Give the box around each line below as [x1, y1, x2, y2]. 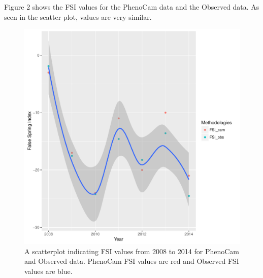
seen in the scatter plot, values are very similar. [4, 11, 152, 22]
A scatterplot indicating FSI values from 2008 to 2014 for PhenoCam [24, 246, 239, 256]
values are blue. [24, 265, 73, 276]
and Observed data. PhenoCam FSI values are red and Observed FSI [24, 256, 239, 266]
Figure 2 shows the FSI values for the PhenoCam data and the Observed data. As [4, 2, 259, 12]
